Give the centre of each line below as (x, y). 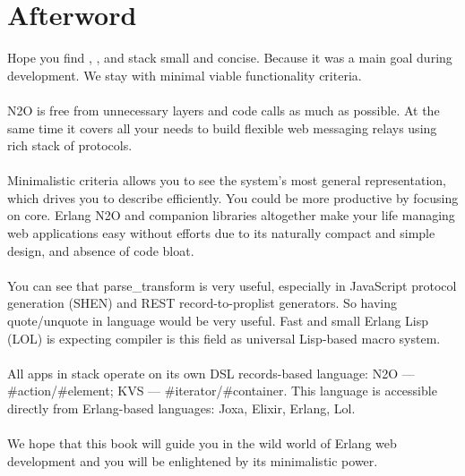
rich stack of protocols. (70, 145)
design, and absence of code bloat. (101, 250)
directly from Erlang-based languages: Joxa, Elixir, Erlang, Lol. (181, 408)
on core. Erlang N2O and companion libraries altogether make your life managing (231, 215)
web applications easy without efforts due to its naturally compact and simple (221, 233)
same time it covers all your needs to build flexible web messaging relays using (222, 127)
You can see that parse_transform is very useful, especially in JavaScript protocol (232, 285)
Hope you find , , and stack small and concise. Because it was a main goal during (230, 58)
